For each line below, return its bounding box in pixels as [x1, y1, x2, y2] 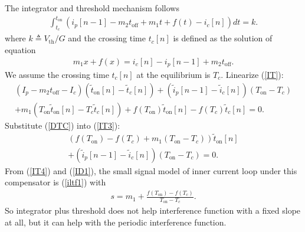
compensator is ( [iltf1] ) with [5, 176, 106, 188]
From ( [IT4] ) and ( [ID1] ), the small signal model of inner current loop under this [5, 164, 297, 177]
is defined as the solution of [173, 32, 273, 44]
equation [5, 43, 36, 55]
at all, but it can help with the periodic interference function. [5, 215, 227, 228]
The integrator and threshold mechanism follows [5, 2, 179, 14]
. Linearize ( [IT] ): [221, 68, 284, 80]
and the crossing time [68, 32, 146, 44]
